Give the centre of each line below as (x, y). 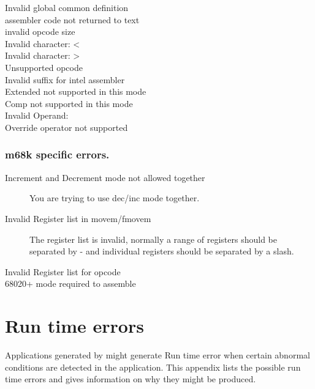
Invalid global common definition (67, 7)
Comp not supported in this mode (69, 103)
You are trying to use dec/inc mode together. (115, 198)
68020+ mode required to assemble (70, 283)
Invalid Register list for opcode (63, 271)
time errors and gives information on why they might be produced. (131, 379)
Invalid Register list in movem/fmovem (78, 218)
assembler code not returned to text (72, 19)
